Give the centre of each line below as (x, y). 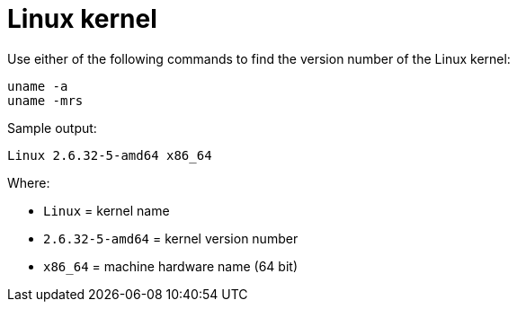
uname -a (38, 86)
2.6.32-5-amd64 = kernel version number (171, 238)
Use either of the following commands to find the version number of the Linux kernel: (259, 58)
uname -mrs (45, 100)
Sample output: (52, 128)
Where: (29, 182)
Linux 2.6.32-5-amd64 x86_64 (110, 155)
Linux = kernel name (107, 210)
